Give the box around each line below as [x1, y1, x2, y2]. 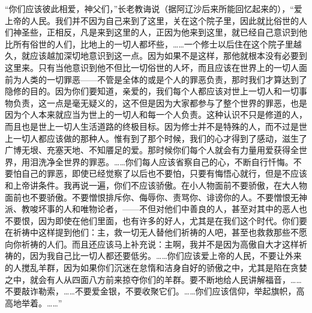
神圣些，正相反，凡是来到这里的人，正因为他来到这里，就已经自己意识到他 [13, 26, 307, 38]
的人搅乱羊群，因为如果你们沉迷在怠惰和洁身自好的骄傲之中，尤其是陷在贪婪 [5, 261, 307, 274]
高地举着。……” [5, 296, 62, 309]
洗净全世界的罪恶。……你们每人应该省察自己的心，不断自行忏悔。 [38, 155, 293, 168]
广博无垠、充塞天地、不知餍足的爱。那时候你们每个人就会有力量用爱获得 [5, 144, 290, 156]
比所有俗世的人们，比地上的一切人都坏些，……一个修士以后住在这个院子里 [5, 37, 293, 50]
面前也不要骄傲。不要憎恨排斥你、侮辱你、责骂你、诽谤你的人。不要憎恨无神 [5, 190, 307, 203]
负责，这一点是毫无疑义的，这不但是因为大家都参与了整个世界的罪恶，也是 [13, 96, 307, 109]
